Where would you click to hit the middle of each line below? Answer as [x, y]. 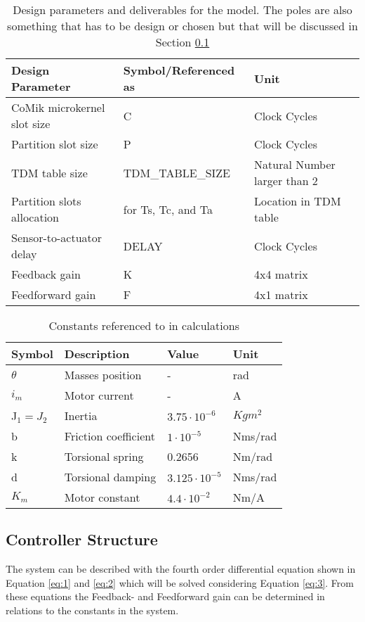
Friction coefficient [109, 436]
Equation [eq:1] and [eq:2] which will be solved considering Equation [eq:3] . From [180, 582]
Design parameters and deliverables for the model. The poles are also [182, 9]
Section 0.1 [182, 42]
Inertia [81, 415]
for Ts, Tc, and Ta [168, 209]
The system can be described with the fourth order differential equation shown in [181, 569]
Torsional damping [110, 477]
